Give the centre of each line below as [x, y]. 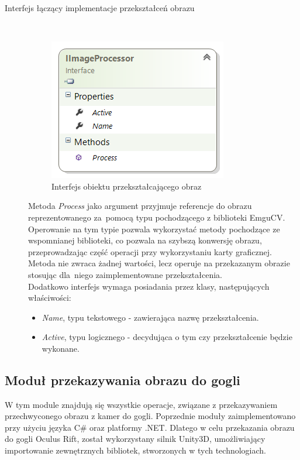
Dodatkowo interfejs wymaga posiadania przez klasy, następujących [149, 286]
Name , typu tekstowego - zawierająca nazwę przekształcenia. [150, 317]
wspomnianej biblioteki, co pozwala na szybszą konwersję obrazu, [145, 240]
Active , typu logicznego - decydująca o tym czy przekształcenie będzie [167, 337]
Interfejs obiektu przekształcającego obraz [127, 186]
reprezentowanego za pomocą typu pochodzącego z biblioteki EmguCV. [157, 217]
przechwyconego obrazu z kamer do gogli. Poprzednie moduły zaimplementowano [150, 416]
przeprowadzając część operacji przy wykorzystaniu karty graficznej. [150, 251]
